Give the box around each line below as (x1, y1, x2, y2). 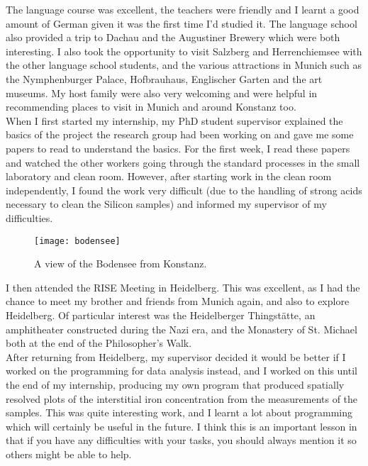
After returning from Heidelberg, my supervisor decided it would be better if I (6, 349, 346, 364)
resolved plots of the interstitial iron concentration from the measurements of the (6, 391, 358, 406)
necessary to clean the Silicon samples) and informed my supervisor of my (6, 196, 327, 211)
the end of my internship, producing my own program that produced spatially (6, 377, 345, 392)
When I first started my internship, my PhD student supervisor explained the (6, 113, 343, 128)
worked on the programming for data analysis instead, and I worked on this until (6, 363, 357, 378)
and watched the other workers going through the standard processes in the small (6, 155, 360, 170)
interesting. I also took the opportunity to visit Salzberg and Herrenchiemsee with (6, 43, 362, 58)
